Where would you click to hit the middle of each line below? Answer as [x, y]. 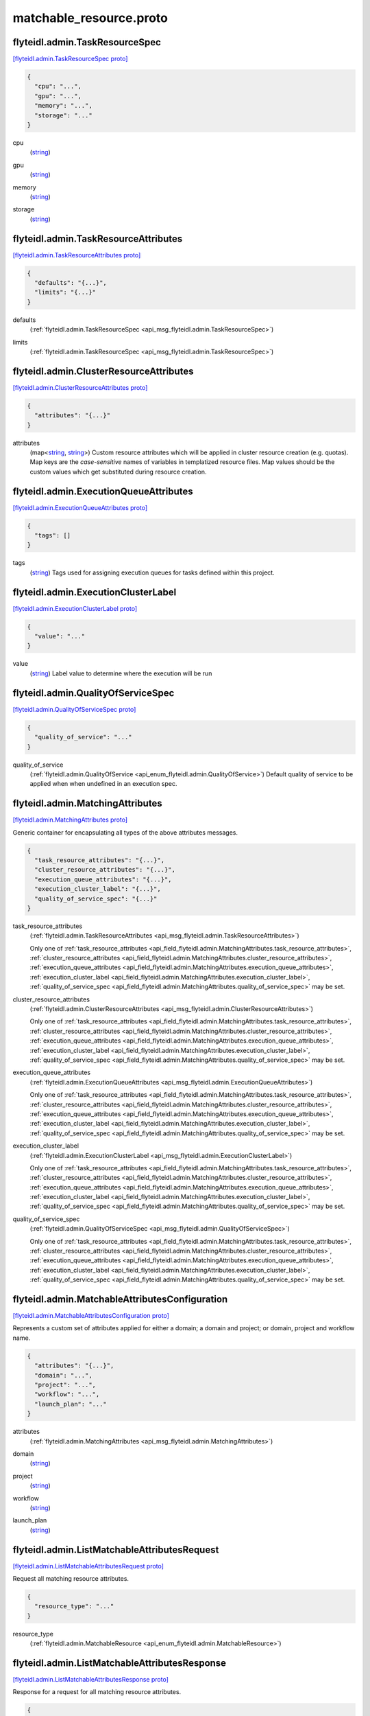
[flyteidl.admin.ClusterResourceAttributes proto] [80, 387]
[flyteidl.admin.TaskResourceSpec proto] [70, 59]
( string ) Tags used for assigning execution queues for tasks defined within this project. [152, 572]
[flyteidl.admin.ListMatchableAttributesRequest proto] [88, 1566]
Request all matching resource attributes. [71, 1578]
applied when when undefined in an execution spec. [103, 784]
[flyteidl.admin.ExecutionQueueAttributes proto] [80, 507]
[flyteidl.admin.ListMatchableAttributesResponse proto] [91, 1680]
